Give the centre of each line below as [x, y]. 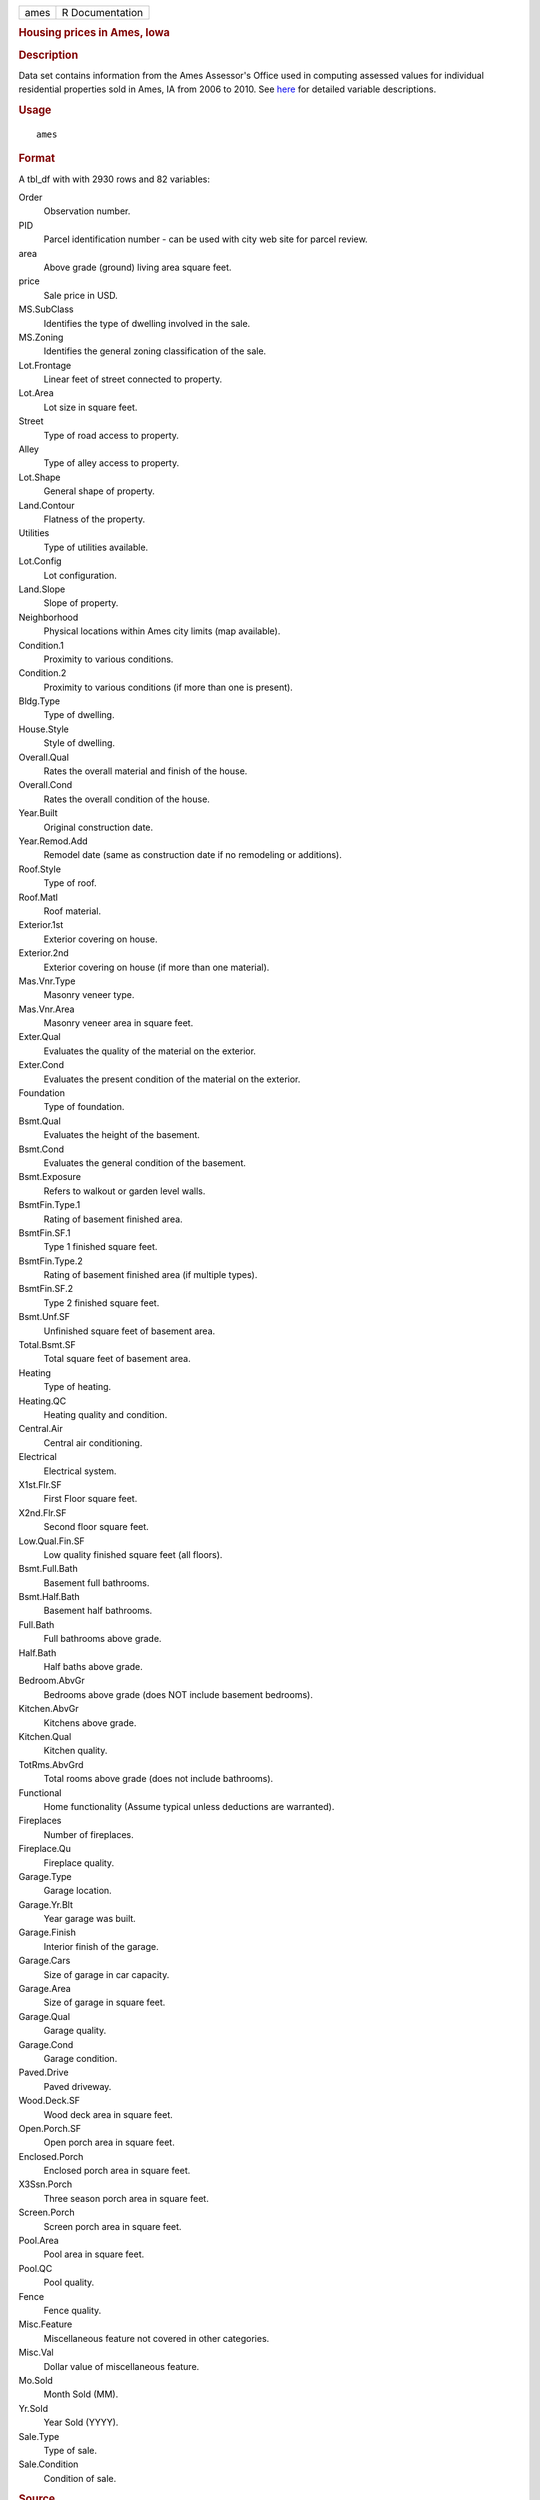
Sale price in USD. [81, 295]
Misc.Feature [45, 2324]
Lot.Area [36, 393]
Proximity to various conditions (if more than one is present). [168, 687]
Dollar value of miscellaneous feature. [121, 2366]
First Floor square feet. [90, 1499]
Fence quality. [72, 2310]
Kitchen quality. [75, 1751]
